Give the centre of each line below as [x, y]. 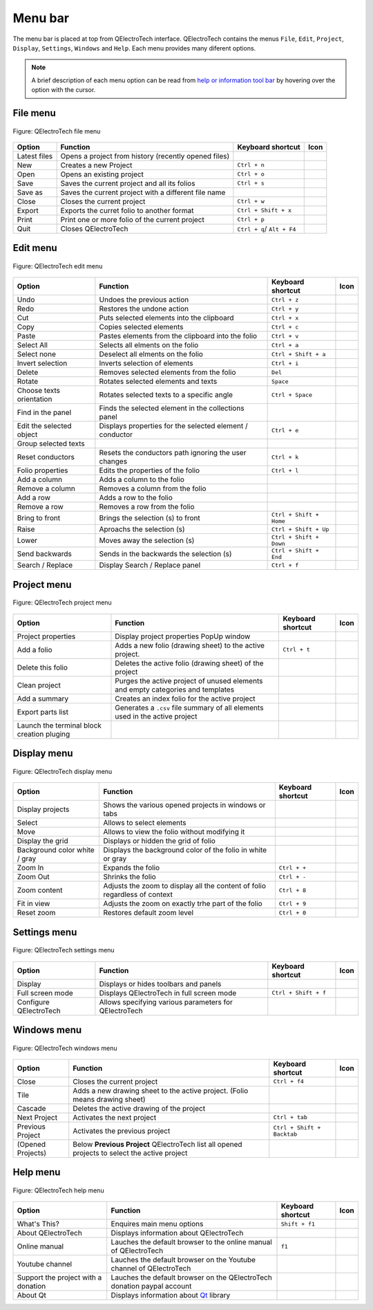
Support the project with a [59, 1277]
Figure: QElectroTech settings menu [64, 950]
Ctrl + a [285, 345]
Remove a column [46, 489]
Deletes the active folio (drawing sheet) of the [189, 663]
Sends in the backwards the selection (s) [165, 554]
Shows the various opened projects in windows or [184, 805]
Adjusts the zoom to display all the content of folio [184, 886]
